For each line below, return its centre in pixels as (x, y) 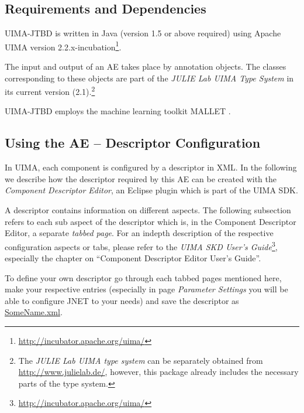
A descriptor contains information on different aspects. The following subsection (148, 210)
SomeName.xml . (34, 312)
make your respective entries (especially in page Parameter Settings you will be (146, 289)
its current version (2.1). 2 (50, 91)
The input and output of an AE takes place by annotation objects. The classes (146, 66)
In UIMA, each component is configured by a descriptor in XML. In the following (151, 167)
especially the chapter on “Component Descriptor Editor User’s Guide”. (133, 258)
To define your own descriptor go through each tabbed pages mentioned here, (143, 277)
